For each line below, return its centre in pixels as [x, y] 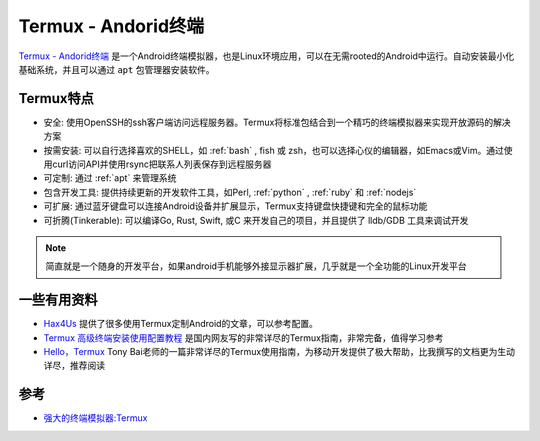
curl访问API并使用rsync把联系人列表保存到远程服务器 [161, 164]
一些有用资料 [58, 300]
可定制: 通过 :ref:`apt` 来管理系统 [110, 178]
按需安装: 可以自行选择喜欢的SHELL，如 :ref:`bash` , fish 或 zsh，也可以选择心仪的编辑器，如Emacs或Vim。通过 [273, 150]
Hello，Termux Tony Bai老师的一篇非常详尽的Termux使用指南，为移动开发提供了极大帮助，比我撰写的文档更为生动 [279, 352]
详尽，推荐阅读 [74, 366]
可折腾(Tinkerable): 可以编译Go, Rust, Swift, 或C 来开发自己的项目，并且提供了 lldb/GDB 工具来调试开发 [256, 220]
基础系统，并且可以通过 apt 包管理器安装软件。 [116, 69]
